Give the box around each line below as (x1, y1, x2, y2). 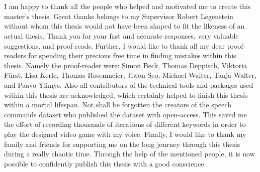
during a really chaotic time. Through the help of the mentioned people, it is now (4, 148, 255, 159)
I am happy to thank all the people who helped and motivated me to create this (4, 1, 251, 12)
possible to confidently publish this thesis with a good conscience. (4, 158, 206, 168)
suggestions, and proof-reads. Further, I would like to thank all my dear (4, 40, 225, 51)
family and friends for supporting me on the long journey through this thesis (4, 138, 240, 149)
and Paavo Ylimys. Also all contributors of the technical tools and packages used (4, 79, 253, 90)
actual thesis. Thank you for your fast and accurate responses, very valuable (4, 30, 239, 41)
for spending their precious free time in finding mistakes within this (28, 50, 236, 61)
